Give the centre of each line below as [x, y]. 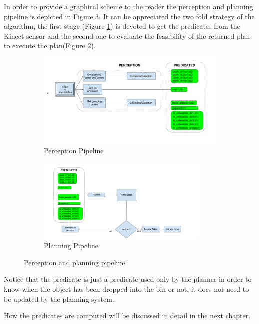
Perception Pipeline [74, 150]
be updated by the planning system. [59, 299]
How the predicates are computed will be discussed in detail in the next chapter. [127, 316]
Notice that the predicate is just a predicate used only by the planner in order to [128, 279]
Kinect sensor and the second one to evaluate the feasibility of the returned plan [127, 35]
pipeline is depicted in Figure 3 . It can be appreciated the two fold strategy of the [129, 16]
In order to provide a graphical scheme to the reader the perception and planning [129, 6]
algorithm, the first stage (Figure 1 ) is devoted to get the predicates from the [122, 26]
